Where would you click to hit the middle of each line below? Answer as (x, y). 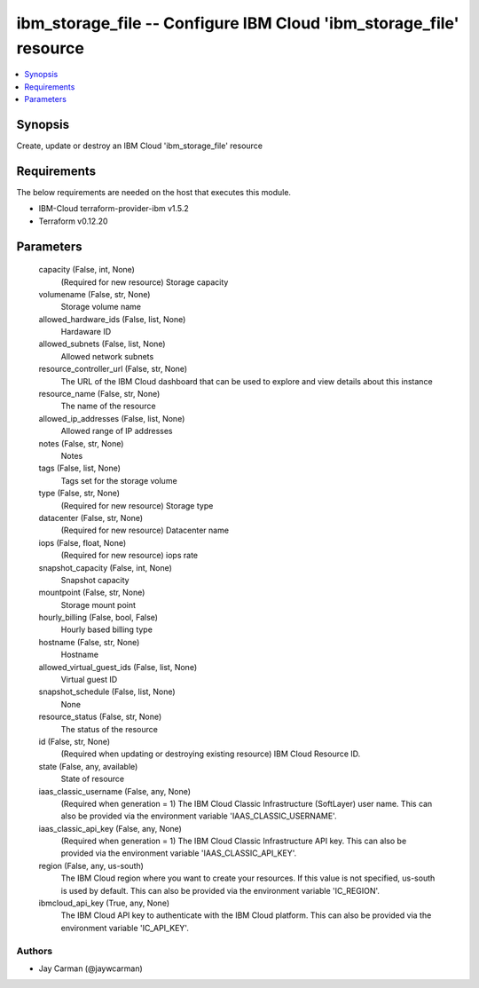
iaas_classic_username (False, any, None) (114, 791)
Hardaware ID (86, 332)
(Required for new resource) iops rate (130, 556)
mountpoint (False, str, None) (92, 593)
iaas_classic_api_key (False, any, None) (110, 828)
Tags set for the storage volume (119, 480)
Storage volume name (101, 307)
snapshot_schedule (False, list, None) (107, 692)
